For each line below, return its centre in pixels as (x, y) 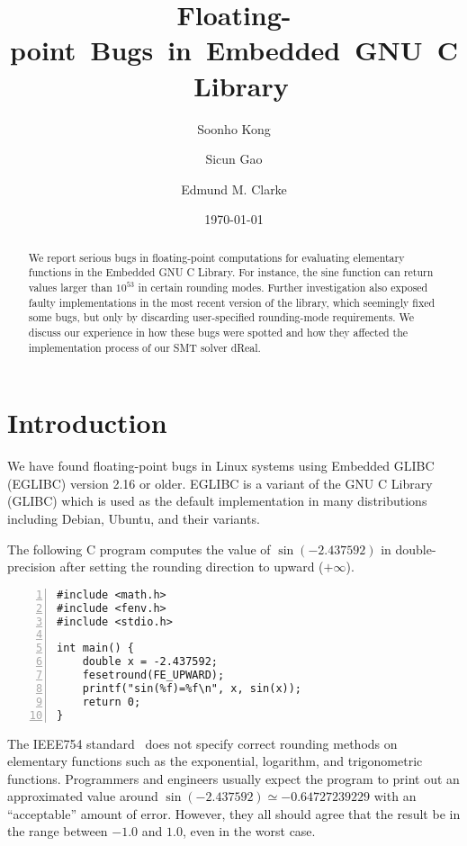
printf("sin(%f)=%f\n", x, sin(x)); (192, 688)
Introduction (87, 423)
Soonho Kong (234, 128)
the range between (58, 831)
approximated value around (83, 796)
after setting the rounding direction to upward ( (192, 567)
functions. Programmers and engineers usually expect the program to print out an (233, 778)
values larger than (70, 287)
